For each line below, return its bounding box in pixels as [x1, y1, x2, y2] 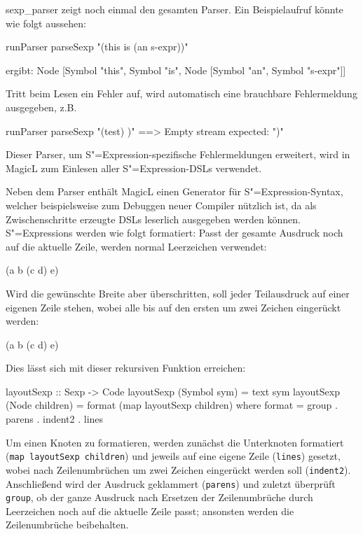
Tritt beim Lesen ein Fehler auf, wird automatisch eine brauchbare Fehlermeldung [6, 86, 357, 101]
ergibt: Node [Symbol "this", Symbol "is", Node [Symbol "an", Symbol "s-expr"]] [6, 62, 346, 77]
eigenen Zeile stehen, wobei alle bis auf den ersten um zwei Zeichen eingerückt [6, 300, 341, 314]
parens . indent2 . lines [6, 412, 104, 426]
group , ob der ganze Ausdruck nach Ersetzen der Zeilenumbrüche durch [6, 490, 313, 505]
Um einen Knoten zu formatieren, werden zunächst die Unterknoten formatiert [6, 435, 344, 449]
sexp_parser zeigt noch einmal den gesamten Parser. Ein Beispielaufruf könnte [6, 2, 343, 16]
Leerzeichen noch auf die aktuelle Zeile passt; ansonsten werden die [6, 503, 294, 518]
